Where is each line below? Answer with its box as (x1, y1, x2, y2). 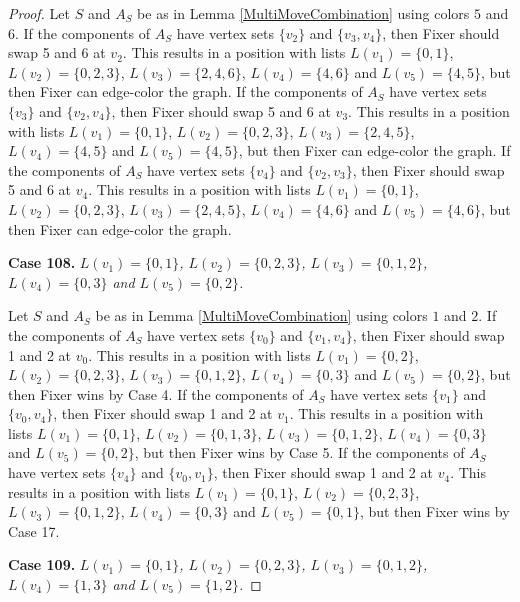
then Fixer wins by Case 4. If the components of (8, 383, 304, 404)
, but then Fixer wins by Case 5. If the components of (134, 442, 465, 463)
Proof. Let (8, 3, 70, 23)
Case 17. (8, 520, 60, 541)
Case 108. (8, 252, 76, 273)
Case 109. (8, 554, 76, 575)
